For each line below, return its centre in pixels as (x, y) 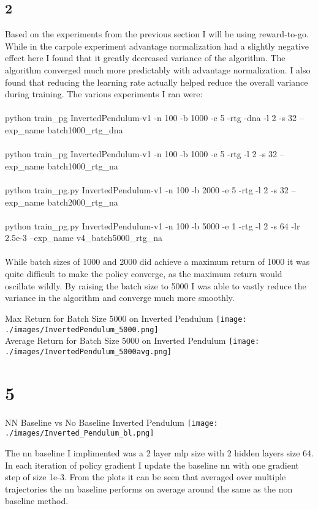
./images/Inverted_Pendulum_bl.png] (80, 433)
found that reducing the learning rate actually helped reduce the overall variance (157, 82)
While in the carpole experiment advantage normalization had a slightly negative (157, 46)
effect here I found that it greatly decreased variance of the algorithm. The (145, 58)
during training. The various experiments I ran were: (104, 94)
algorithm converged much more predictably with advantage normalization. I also (158, 69)
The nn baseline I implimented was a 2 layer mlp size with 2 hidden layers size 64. (159, 452)
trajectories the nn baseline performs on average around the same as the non (149, 489)
